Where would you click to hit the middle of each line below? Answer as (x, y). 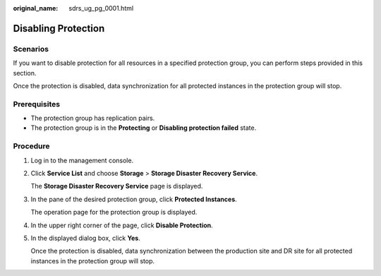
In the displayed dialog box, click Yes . (85, 238)
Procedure (31, 146)
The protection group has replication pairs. (93, 118)
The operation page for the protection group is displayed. (114, 212)
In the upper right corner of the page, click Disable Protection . (122, 225)
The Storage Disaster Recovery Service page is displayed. (117, 186)
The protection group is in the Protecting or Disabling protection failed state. (144, 128)
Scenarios (31, 49)
